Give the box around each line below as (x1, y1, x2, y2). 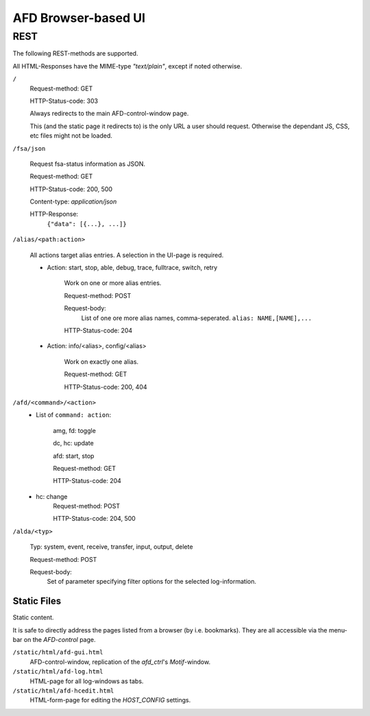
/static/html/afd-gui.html (12, 648, 103, 656)
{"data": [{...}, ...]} (47, 220, 127, 227)
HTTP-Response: (29, 210, 79, 219)
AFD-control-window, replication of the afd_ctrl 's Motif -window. (29, 658, 211, 666)
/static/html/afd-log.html (12, 668, 103, 676)
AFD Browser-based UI (12, 10, 146, 25)
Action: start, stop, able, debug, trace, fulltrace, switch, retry (47, 264, 218, 272)
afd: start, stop (53, 452, 95, 460)
